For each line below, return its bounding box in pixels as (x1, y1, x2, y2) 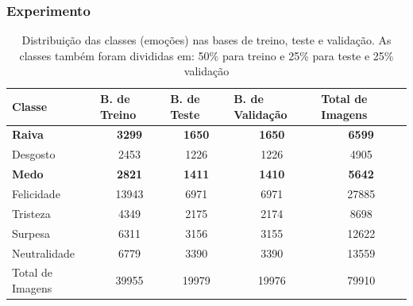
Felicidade (12, 185, 60, 201)
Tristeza (12, 205, 51, 221)
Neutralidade (12, 244, 75, 261)
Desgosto (12, 146, 56, 163)
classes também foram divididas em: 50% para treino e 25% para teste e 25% (19, 47, 394, 63)
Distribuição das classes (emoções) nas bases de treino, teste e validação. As (21, 32, 392, 48)
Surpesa (12, 224, 50, 241)
